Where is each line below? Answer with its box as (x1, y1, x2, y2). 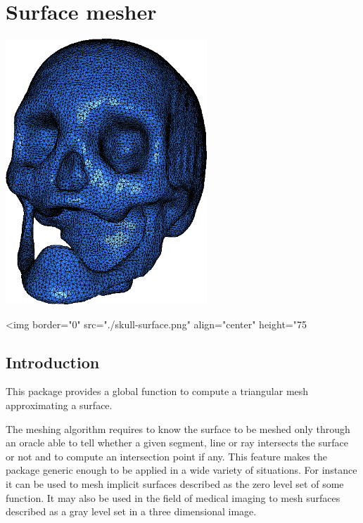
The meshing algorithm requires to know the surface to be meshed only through (6, 421, 350, 436)
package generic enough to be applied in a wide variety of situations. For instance (6, 463, 357, 477)
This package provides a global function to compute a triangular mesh (6, 384, 309, 399)
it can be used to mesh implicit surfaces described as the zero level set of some (6, 477, 344, 491)
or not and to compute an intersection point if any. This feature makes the (6, 448, 327, 463)
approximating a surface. (6, 398, 113, 413)
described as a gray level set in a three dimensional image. (6, 504, 257, 519)
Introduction (6, 351, 100, 373)
